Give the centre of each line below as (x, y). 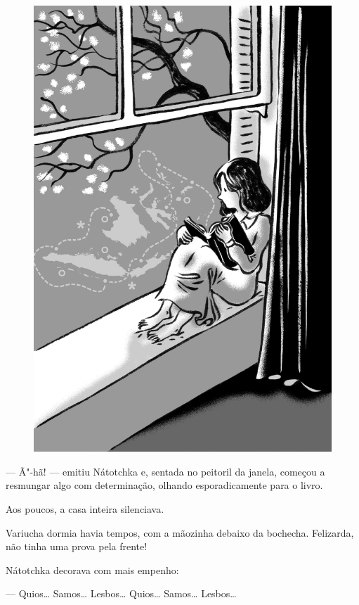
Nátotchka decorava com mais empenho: (92, 569)
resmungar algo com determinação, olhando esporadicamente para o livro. (164, 485)
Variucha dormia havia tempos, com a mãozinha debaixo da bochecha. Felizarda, (180, 532)
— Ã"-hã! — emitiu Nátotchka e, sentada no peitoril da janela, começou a (165, 471)
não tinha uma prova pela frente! (77, 546)
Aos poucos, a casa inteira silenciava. (85, 508)
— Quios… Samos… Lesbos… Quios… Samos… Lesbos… (121, 593)
